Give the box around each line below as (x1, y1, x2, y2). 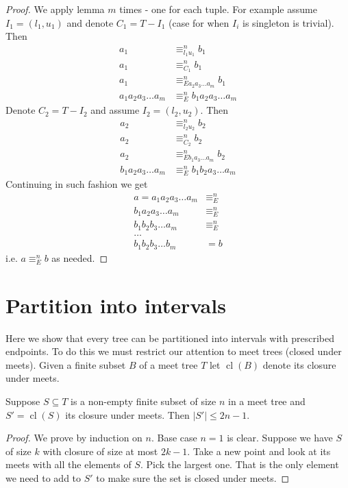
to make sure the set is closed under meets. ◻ (96, 470, 290, 485)
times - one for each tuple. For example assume (119, 2, 317, 16)
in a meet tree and (227, 393, 306, 408)
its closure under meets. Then (65, 407, 190, 422)
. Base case (151, 430, 197, 445)
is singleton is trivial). (243, 15, 334, 29)
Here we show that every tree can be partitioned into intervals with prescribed (5, 330, 334, 345)
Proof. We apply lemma (5, 2, 105, 16)
